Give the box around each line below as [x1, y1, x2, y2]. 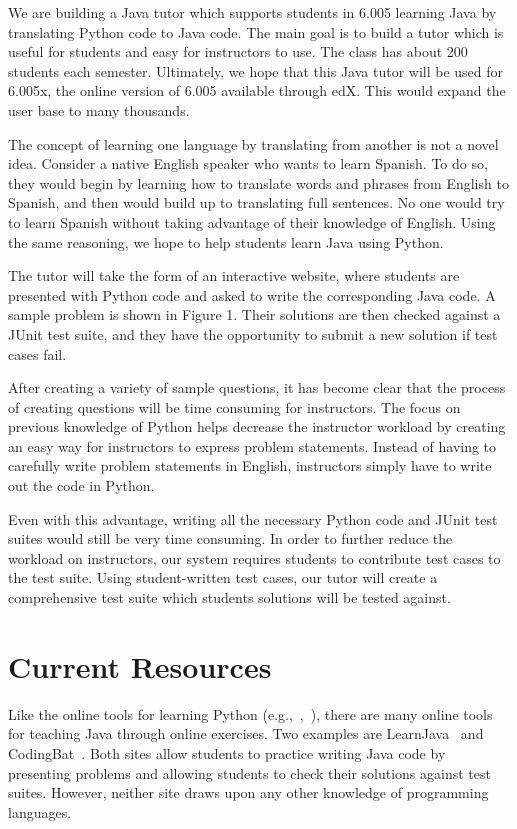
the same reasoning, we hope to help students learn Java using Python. [8, 231, 444, 252]
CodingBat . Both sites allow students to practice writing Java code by [8, 742, 446, 763]
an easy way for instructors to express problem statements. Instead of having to [8, 435, 497, 456]
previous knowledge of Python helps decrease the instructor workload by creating [8, 416, 506, 437]
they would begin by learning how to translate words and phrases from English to [8, 172, 509, 193]
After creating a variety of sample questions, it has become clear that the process [8, 377, 506, 398]
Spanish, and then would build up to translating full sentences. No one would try [8, 192, 505, 213]
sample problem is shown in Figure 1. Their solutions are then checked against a [8, 304, 501, 325]
